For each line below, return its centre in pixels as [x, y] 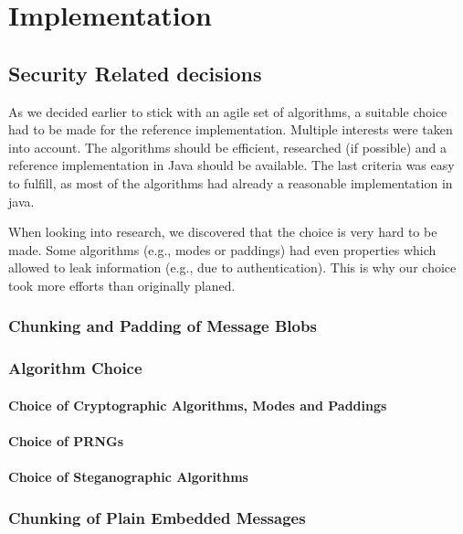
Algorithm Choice [75, 368]
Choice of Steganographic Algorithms [128, 477]
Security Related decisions [135, 73]
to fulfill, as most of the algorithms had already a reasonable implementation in [231, 182]
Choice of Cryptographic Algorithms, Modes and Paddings [198, 405]
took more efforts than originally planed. [122, 285]
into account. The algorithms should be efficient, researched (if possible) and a [227, 147]
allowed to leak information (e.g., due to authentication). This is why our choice [232, 267]
